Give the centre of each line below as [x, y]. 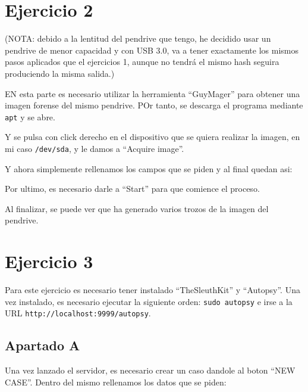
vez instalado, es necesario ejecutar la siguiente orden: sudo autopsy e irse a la [149, 301]
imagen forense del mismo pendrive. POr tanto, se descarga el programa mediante [154, 105]
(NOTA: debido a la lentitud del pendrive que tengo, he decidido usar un [138, 38]
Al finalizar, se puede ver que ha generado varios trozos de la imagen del [137, 208]
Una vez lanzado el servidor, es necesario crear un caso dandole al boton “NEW [150, 370]
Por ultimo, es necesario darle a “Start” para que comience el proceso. [132, 189]
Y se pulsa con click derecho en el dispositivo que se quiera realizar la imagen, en [153, 137]
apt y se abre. [30, 116]
